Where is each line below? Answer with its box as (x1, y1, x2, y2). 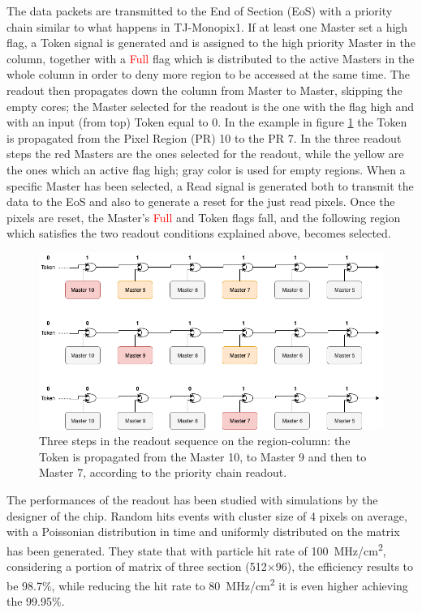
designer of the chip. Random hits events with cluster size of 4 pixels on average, (6, 507, 407, 524)
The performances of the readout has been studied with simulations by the (6, 491, 378, 508)
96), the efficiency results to (275, 557, 414, 574)
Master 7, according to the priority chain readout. (39, 464, 287, 481)
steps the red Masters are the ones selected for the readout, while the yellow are (6, 145, 404, 162)
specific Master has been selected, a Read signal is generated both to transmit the (6, 177, 414, 194)
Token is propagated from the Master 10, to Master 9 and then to (39, 448, 367, 465)
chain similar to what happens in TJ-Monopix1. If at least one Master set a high (6, 18, 408, 35)
